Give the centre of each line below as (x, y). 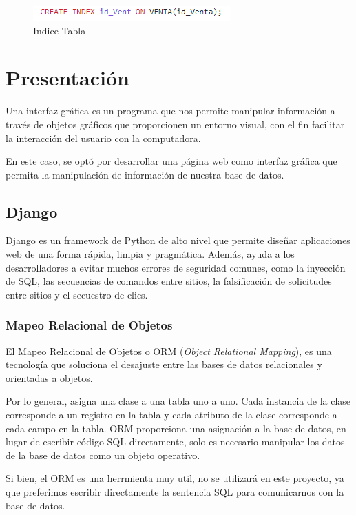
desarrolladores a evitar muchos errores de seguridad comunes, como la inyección (176, 267)
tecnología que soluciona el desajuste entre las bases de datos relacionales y (164, 364)
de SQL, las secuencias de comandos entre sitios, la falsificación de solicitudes (169, 281)
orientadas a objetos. (49, 377)
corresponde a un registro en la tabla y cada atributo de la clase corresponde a (171, 415)
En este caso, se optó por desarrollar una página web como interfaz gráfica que (171, 161)
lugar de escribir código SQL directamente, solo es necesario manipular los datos (175, 442)
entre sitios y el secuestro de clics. (77, 294)
